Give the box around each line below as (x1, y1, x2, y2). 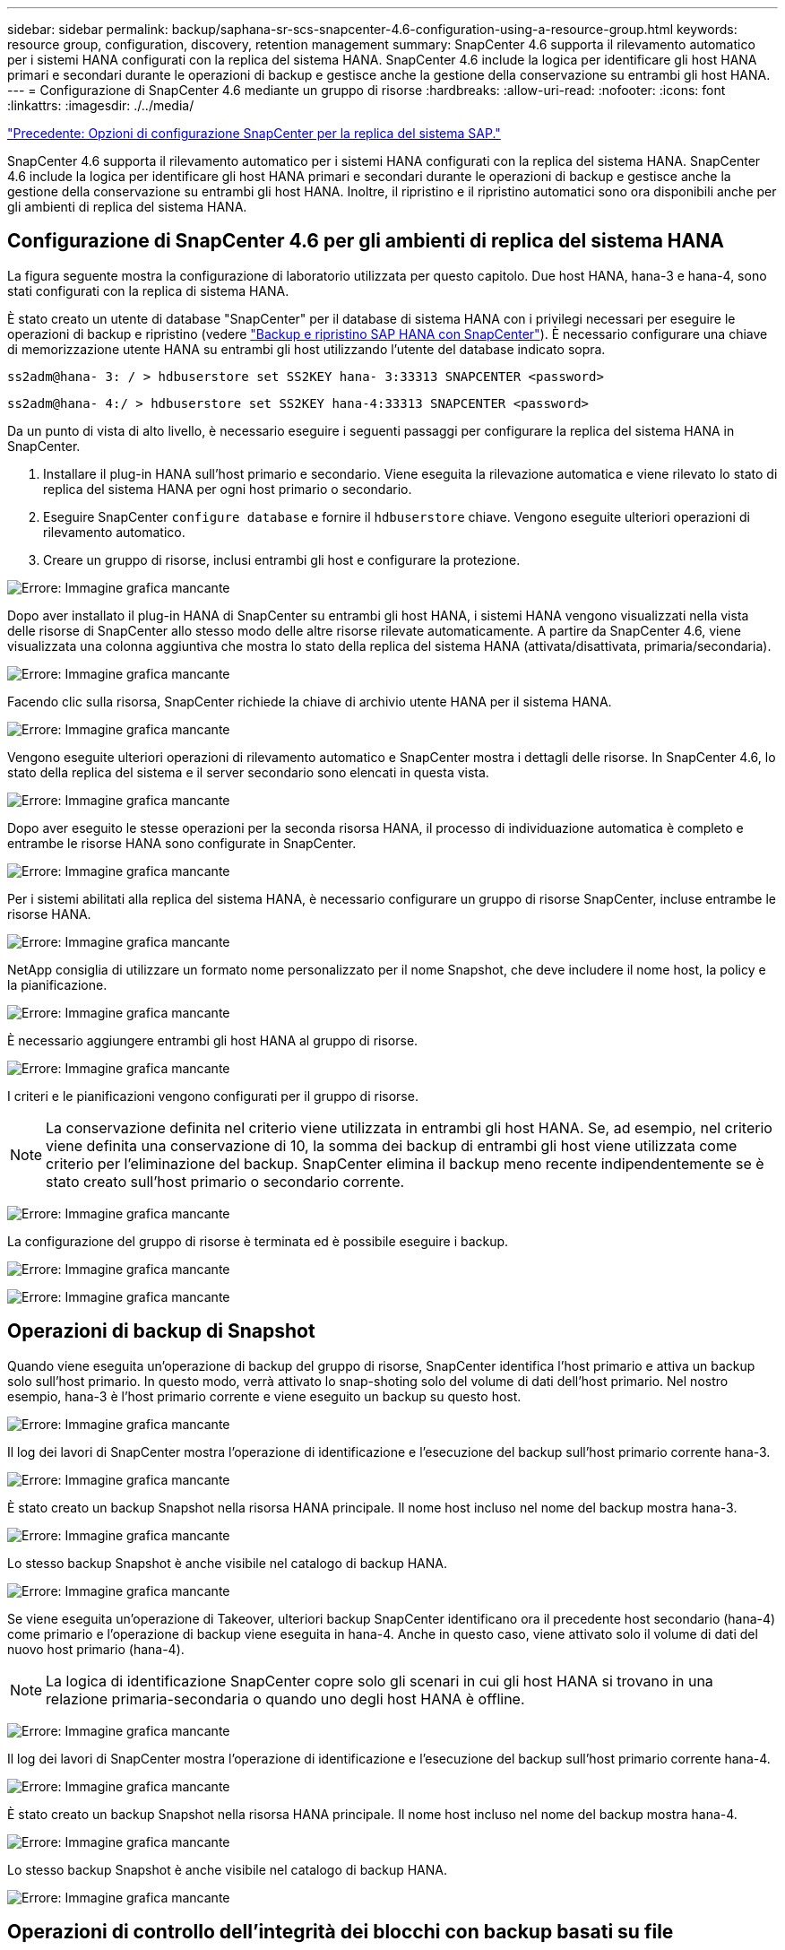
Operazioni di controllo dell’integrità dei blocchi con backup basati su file (7, 1920, 674, 1944)
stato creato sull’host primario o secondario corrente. (46, 1172, 405, 1191)
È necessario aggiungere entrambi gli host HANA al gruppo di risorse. (7, 1032, 418, 1048)
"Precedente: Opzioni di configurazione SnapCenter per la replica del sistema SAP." (7, 126, 501, 141)
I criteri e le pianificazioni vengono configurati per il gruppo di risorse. (7, 1088, 418, 1104)
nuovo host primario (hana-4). (7, 1641, 185, 1657)
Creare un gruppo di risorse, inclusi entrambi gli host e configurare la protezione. (43, 551, 521, 568)
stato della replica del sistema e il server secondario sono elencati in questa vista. (7, 764, 489, 780)
